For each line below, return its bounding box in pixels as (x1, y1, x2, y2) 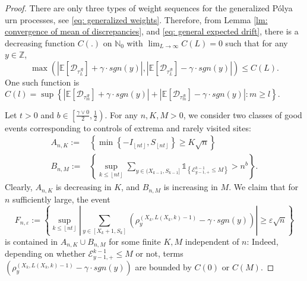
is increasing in (163, 181, 218, 193)
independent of (185, 235, 239, 247)
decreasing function (5, 36, 75, 49)
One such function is (5, 75, 80, 88)
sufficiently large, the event (12, 192, 110, 205)
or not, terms (135, 247, 183, 260)
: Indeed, (246, 235, 278, 247)
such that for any (225, 36, 288, 49)
